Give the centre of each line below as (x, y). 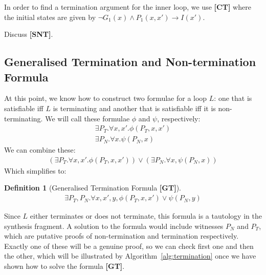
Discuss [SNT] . (29, 34)
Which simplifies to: (35, 170)
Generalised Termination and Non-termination (130, 62)
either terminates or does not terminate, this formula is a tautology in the (146, 216)
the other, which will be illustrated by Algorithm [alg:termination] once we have (130, 256)
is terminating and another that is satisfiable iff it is (134, 108)
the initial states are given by (50, 17)
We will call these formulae (87, 118)
